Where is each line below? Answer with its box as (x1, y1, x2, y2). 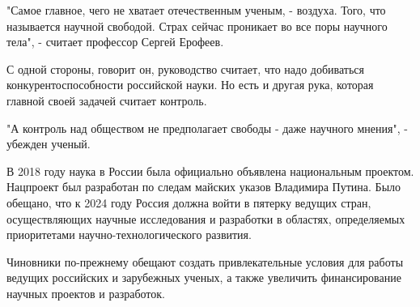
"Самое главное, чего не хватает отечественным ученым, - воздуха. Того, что (6, 2, 386, 18)
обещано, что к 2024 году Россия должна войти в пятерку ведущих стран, (6, 194, 371, 211)
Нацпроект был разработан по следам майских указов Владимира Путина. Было (6, 178, 401, 195)
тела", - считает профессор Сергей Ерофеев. (6, 33, 224, 50)
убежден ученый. (6, 135, 91, 152)
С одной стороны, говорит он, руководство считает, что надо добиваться (6, 60, 364, 77)
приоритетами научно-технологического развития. (6, 226, 252, 243)
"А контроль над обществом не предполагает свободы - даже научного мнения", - (6, 119, 408, 136)
